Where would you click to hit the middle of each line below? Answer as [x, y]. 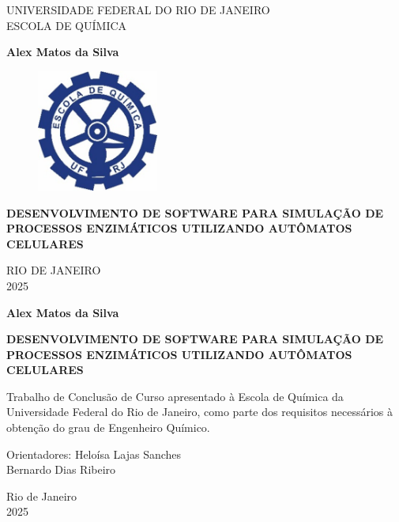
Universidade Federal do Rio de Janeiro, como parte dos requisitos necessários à [199, 412]
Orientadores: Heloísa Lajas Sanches [94, 454]
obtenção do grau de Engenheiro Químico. [108, 427]
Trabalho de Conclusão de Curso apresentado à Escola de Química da [175, 396]
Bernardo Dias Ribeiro [61, 469]
